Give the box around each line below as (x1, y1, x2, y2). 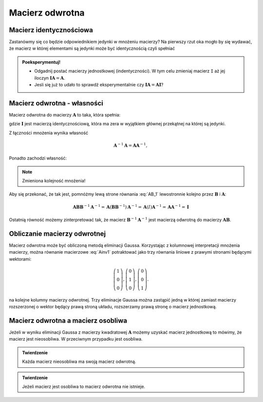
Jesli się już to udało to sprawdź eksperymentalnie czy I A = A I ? (34, 82, 164, 88)
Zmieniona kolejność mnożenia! (22, 178, 86, 184)
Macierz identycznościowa (9, 26, 94, 34)
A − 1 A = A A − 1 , (113, 142, 148, 148)
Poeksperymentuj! (22, 59, 61, 65)
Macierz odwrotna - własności (9, 99, 103, 107)
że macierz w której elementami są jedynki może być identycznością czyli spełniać (9, 45, 175, 51)
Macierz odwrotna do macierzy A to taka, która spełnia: (9, 112, 121, 118)
